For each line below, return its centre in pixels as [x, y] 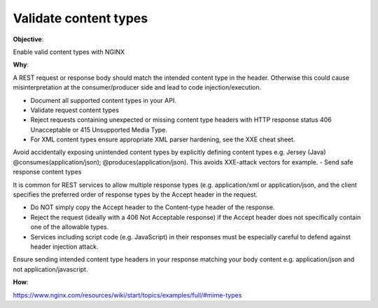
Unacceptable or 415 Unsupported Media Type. [99, 129]
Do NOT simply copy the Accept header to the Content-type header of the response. [153, 207]
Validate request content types [75, 110]
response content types [47, 172]
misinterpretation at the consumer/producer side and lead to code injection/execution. [137, 87]
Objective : [28, 39]
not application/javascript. [50, 269]
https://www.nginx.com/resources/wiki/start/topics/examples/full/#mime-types [127, 295]
